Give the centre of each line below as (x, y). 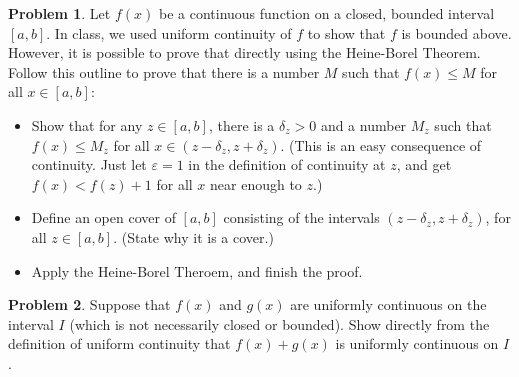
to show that (346, 32)
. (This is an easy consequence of (381, 144)
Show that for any (87, 124)
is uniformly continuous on (417, 343)
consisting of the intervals (301, 217)
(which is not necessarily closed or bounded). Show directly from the (279, 323)
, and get (424, 164)
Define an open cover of (103, 217)
